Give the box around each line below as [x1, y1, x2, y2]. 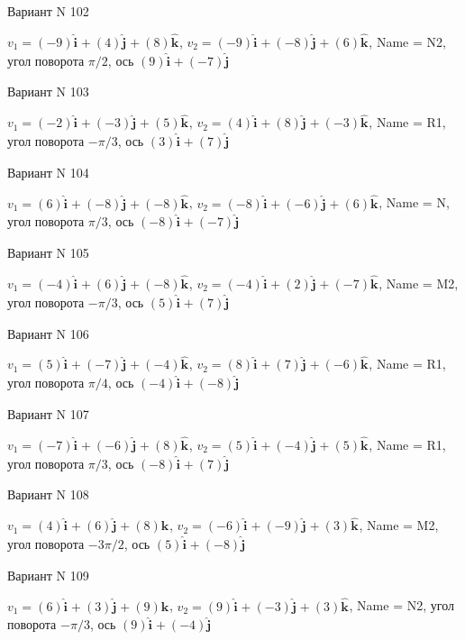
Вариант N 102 [7, 2, 89, 20]
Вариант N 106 [7, 324, 89, 343]
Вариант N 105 [7, 243, 89, 262]
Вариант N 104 [7, 162, 89, 181]
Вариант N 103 [7, 82, 89, 101]
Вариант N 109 [7, 565, 89, 584]
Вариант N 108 [7, 485, 89, 504]
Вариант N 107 [7, 405, 89, 424]
